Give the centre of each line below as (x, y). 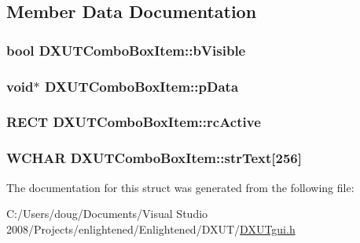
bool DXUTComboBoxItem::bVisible (126, 50)
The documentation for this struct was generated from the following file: (180, 187)
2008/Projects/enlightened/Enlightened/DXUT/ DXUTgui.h (151, 228)
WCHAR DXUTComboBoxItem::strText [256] (154, 158)
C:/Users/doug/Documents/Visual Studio (107, 214)
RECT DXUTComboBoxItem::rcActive (134, 122)
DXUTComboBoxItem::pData (141, 86)
